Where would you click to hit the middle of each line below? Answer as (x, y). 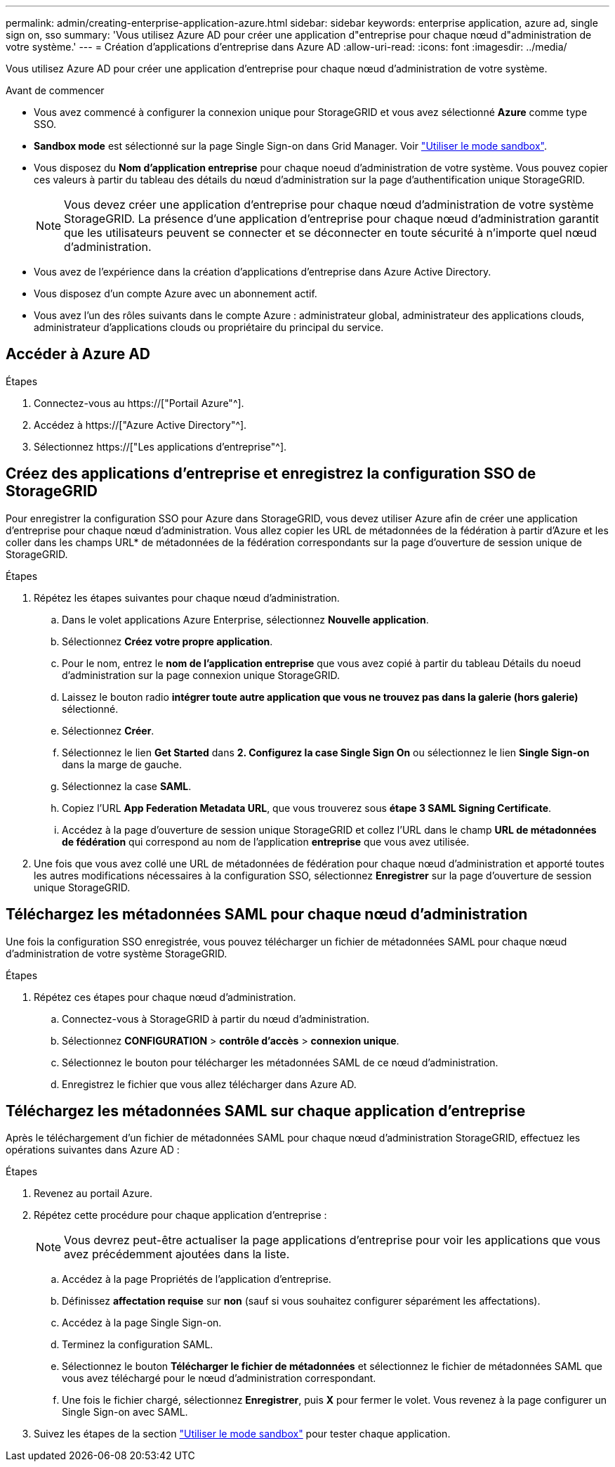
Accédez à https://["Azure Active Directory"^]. (140, 425)
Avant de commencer (55, 90)
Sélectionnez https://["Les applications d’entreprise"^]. (160, 446)
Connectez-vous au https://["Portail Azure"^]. (139, 403)
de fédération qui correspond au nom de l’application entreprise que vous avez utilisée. (266, 841)
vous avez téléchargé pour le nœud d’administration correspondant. (219, 1378)
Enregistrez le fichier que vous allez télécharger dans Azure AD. (209, 1084)
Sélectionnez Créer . (108, 730)
